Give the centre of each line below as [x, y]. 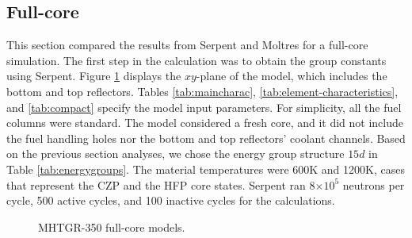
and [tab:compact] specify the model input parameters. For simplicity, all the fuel [204, 107]
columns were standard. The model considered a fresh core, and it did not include [205, 123]
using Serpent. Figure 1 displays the [94, 76]
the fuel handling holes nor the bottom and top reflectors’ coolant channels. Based [206, 138]
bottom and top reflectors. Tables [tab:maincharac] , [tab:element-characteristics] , [202, 91]
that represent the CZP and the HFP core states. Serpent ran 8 [161, 184]
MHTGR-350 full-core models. [112, 226]
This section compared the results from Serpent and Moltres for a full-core [187, 45]
